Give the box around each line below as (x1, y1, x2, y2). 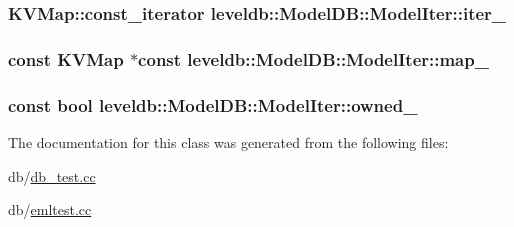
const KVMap (8, 46, 124, 71)
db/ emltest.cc (8, 199, 92, 220)
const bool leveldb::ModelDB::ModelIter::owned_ (8, 92, 418, 117)
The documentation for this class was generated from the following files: (8, 131, 449, 152)
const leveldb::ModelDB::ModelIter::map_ (138, 46, 489, 71)
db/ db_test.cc (8, 165, 96, 186)
